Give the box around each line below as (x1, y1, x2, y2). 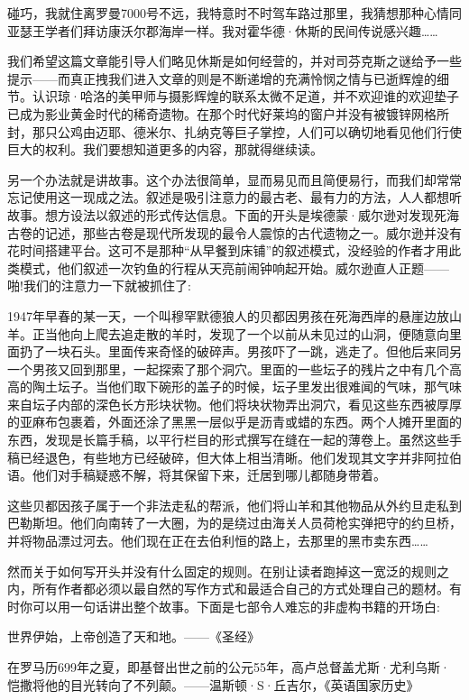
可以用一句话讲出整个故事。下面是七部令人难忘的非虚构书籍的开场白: (32, 596, 440, 615)
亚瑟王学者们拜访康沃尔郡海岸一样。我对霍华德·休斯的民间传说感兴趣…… (7, 21, 438, 40)
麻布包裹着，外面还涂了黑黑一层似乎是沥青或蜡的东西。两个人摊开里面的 (32, 412, 462, 431)
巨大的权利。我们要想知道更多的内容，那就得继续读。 (7, 140, 323, 159)
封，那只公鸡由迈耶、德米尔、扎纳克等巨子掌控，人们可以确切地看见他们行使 (7, 122, 462, 141)
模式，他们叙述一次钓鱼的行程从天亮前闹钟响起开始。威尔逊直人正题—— (19, 258, 449, 277)
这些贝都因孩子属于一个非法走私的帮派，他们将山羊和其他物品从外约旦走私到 (7, 495, 462, 514)
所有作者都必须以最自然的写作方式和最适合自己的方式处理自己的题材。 (32, 579, 449, 598)
